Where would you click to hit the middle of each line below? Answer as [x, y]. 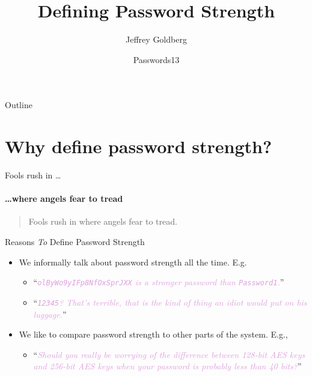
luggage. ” [50, 314]
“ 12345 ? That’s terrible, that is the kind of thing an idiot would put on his [170, 302]
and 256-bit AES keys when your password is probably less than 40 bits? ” [167, 366]
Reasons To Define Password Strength [75, 242]
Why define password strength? [139, 146]
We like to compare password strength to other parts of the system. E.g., [153, 334]
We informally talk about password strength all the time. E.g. [133, 262]
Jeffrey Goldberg [156, 39]
